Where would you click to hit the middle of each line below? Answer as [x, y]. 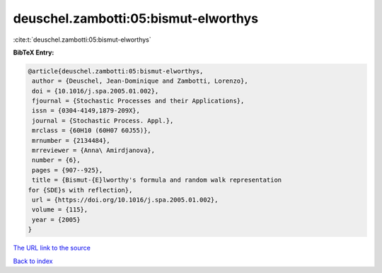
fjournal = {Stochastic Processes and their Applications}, [138, 101]
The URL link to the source [52, 248]
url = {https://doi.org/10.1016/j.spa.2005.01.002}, [125, 200]
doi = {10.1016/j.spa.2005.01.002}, [95, 91]
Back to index [33, 261]
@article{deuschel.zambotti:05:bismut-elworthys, [116, 71]
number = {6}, [56, 160]
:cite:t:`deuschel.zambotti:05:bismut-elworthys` [82, 40]
